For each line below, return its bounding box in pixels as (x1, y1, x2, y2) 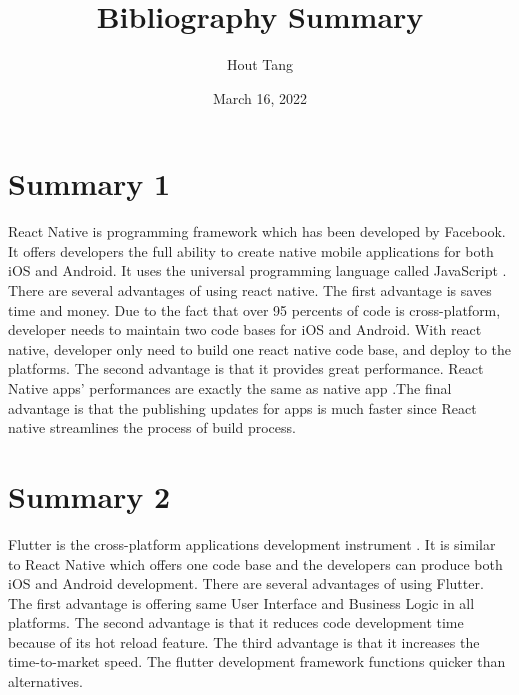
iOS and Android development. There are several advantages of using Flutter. (8, 573, 484, 594)
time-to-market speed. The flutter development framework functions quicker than (8, 651, 506, 672)
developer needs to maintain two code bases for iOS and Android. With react (8, 319, 482, 340)
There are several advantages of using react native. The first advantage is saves (8, 280, 492, 301)
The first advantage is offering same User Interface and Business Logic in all (8, 592, 475, 613)
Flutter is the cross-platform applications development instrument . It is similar (8, 533, 496, 554)
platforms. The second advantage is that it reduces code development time (8, 612, 464, 633)
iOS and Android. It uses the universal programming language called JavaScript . (8, 260, 507, 281)
